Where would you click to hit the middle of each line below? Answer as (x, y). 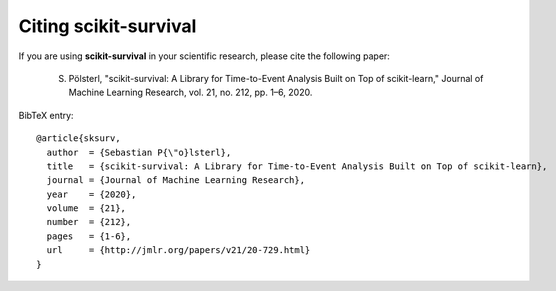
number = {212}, (89, 222)
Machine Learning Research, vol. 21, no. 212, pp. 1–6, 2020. (190, 92)
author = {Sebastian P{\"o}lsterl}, (139, 152)
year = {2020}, (91, 194)
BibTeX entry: (46, 115)
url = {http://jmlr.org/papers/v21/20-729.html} (178, 250)
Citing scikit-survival (107, 26)
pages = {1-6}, (89, 236)
